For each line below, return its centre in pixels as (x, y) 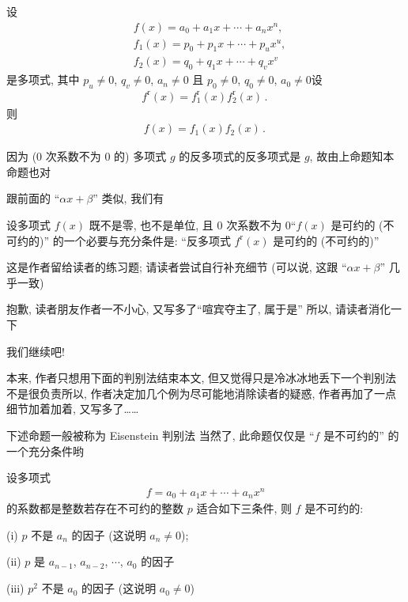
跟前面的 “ (33, 198)
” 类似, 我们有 (128, 198)
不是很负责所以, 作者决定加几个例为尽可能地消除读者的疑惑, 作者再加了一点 (202, 393)
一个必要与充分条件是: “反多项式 (147, 240)
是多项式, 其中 (43, 80)
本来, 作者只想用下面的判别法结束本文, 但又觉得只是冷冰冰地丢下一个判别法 (202, 378)
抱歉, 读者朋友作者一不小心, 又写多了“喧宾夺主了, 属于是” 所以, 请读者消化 (199, 309)
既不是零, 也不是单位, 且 (151, 225)
